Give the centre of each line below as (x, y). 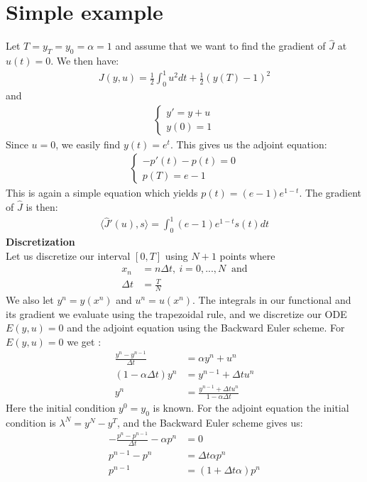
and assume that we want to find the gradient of (220, 46)
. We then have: (85, 61)
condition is (31, 422)
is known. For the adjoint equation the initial (251, 408)
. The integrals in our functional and (272, 300)
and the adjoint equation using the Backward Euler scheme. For (206, 328)
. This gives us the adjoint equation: (248, 144)
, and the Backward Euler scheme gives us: (210, 422)
